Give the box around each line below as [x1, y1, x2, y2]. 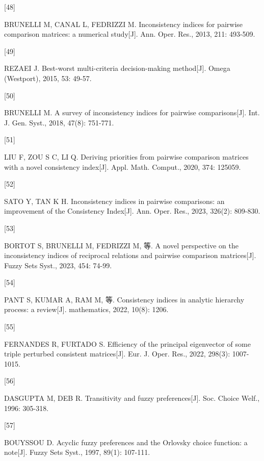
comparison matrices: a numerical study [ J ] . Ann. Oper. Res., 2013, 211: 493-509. [4, 29, 255, 39]
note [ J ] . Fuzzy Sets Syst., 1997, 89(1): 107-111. [4, 447, 150, 457]
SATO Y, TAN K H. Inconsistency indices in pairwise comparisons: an [4, 195, 225, 206]
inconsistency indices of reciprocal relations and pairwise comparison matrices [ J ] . [4, 250, 256, 261]
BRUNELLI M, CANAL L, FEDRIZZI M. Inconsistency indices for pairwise [4, 18, 243, 29]
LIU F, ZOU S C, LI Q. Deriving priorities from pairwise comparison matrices [4, 151, 249, 162]
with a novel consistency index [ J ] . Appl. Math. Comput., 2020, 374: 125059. [4, 161, 241, 172]
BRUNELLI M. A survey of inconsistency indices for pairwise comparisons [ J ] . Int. [4, 107, 260, 118]
